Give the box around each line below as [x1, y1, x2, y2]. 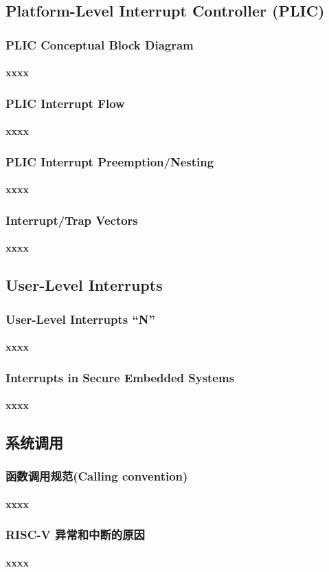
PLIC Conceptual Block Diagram [5, 36, 194, 53]
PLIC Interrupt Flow [5, 94, 125, 111]
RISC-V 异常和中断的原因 [5, 526, 145, 543]
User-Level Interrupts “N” [5, 310, 155, 327]
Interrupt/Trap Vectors [5, 211, 138, 228]
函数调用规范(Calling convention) [5, 467, 188, 485]
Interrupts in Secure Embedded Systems [5, 368, 235, 386]
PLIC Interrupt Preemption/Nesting [5, 153, 214, 170]
